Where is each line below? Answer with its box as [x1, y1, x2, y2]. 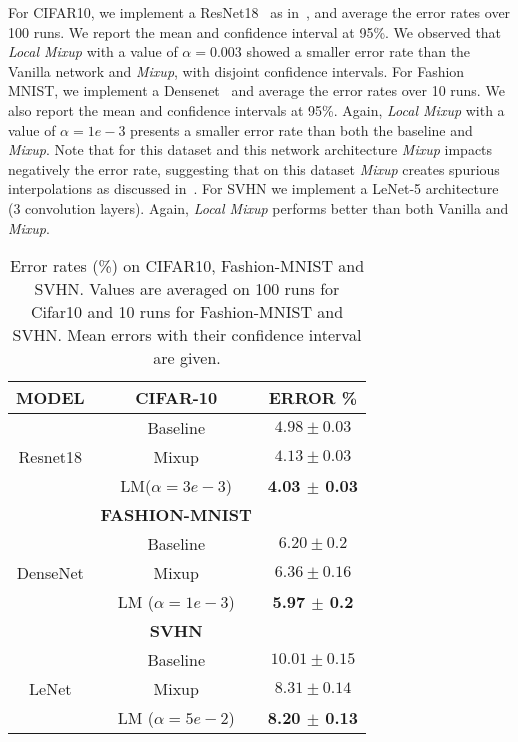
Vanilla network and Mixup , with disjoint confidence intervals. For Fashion [8, 60, 465, 81]
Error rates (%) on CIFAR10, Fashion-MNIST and [9, 254, 365, 278]
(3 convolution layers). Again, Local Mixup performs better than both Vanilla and [8, 197, 509, 218]
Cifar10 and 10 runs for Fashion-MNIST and [30, 300, 344, 324]
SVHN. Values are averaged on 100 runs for [34, 277, 340, 301]
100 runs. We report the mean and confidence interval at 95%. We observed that [8, 21, 502, 42]
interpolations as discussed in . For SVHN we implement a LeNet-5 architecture [8, 178, 499, 199]
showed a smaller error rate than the [246, 41, 471, 62]
